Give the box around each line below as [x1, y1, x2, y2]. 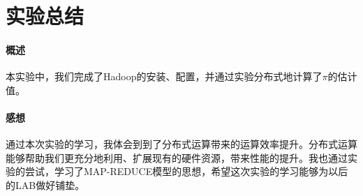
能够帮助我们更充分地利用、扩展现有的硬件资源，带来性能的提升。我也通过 [6, 150, 348, 165]
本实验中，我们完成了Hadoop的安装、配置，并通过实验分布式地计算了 [6, 69, 323, 84]
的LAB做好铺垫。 [6, 177, 85, 192]
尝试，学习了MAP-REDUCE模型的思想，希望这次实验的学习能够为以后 [24, 164, 348, 179]
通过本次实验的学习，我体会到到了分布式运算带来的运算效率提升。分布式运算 [6, 137, 357, 151]
